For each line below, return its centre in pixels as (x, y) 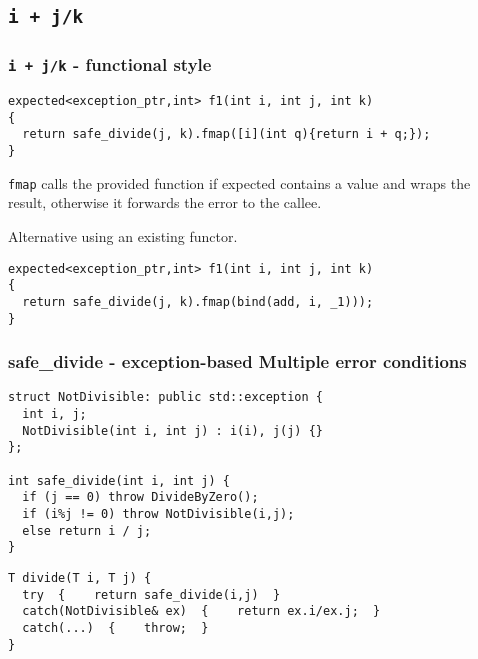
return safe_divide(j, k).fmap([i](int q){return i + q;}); (226, 134)
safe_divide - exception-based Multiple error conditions (237, 361)
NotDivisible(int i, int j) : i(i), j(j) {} (172, 430)
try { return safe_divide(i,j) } (151, 594)
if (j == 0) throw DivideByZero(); (140, 497)
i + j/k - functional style (110, 64)
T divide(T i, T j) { (80, 578)
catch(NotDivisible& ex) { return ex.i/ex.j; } (201, 611)
